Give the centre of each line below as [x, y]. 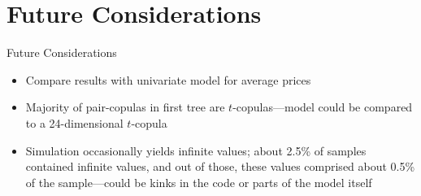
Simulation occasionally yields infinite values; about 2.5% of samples [196, 150]
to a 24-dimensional [74, 122]
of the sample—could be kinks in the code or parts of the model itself [199, 182]
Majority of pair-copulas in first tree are [125, 107]
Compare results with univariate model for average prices [168, 79]
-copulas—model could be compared [323, 107]
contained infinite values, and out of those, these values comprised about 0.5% [220, 166]
